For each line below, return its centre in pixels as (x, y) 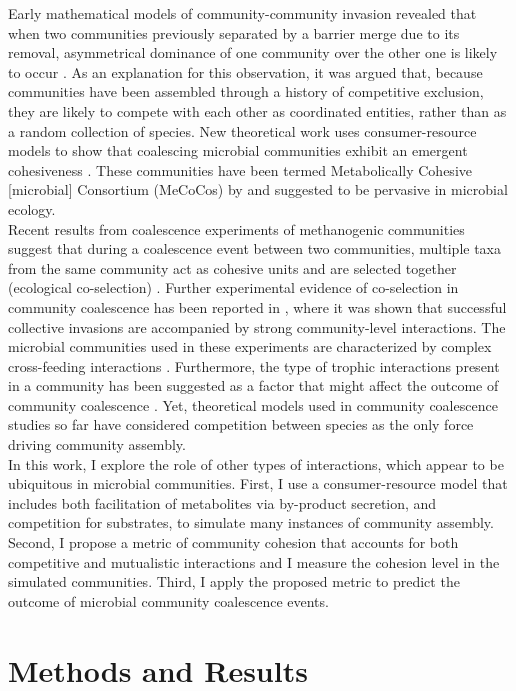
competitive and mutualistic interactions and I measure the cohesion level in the (254, 561)
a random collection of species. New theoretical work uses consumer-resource (242, 130)
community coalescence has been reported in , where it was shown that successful (257, 306)
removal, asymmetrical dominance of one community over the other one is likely (253, 52)
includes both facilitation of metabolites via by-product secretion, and (222, 502)
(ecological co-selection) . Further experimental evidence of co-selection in (233, 287)
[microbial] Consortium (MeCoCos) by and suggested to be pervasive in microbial (258, 189)
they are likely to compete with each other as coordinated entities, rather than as (257, 110)
